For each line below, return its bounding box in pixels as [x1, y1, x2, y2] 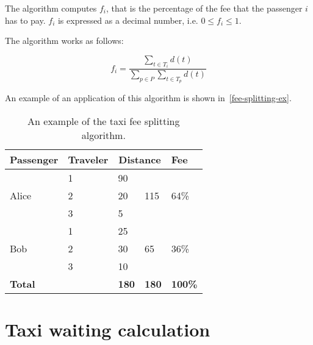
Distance [118, 152, 161, 167]
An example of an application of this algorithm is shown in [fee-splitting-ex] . [5, 91, 292, 104]
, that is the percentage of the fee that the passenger [106, 2, 303, 14]
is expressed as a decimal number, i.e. [57, 13, 198, 26]
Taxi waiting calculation [5, 317, 210, 342]
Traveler [68, 152, 109, 167]
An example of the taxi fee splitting [27, 114, 180, 129]
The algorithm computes [5, 2, 97, 14]
